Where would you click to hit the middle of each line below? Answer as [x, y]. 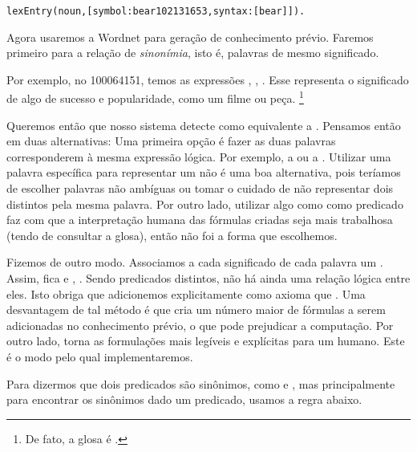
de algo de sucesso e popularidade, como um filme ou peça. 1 [155, 97]
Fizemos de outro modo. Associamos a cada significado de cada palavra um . [195, 262]
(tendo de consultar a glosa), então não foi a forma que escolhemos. [172, 235]
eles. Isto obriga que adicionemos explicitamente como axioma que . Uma [186, 293]
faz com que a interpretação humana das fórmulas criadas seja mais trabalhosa [200, 220]
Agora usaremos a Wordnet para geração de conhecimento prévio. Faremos [190, 37]
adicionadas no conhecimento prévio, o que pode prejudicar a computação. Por [200, 325]
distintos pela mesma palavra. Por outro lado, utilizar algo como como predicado [205, 204]
